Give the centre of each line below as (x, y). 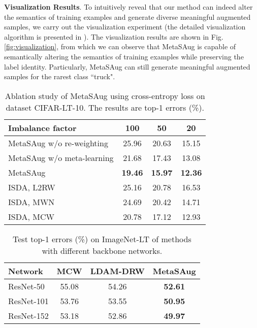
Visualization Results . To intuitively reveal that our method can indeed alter (128, 7)
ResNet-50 (26, 286)
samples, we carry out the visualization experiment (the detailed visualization (125, 27)
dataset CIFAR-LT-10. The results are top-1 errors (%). (105, 107)
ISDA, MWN (31, 202)
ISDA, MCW (31, 216)
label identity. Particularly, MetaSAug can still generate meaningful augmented (127, 66)
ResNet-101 (28, 301)
